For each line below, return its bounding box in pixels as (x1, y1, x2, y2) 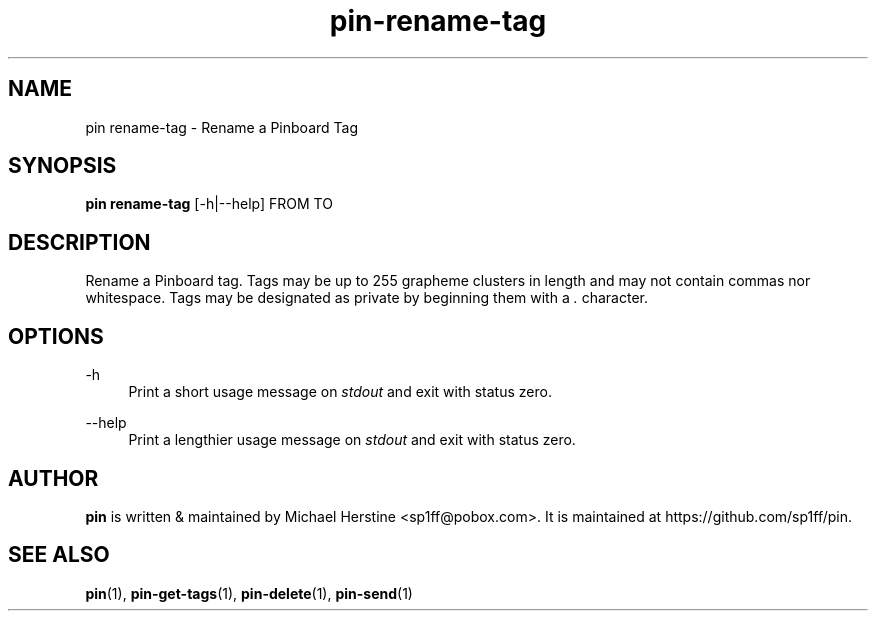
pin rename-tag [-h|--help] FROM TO (85, 195, 333, 213)
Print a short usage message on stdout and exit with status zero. (128, 383, 552, 401)
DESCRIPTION (8, 229, 151, 255)
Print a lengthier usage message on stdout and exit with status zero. (128, 431, 576, 449)
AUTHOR (8, 465, 99, 491)
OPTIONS (8, 323, 104, 349)
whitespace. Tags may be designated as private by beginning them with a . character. (85, 289, 648, 307)
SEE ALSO (8, 542, 110, 568)
